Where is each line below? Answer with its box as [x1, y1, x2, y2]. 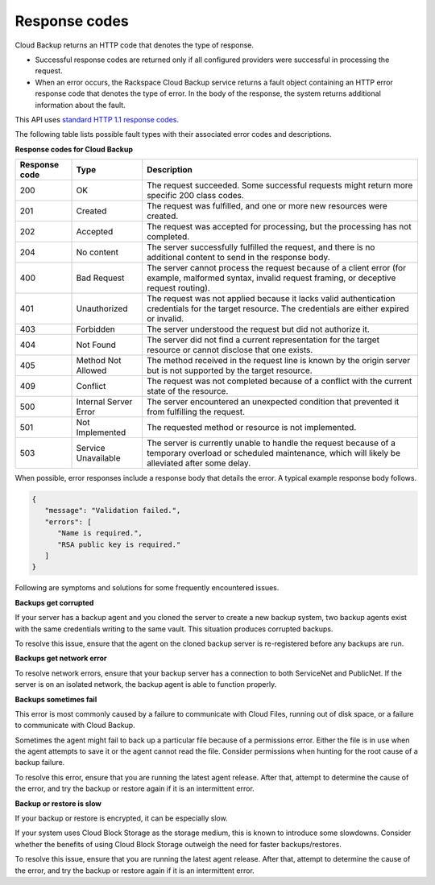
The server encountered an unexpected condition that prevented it [146, 396, 400, 407]
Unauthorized [76, 303, 128, 314]
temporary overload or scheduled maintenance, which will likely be [146, 448, 400, 459]
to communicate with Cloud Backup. [14, 721, 136, 730]
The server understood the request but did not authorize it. [146, 324, 370, 335]
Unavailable [76, 453, 121, 464]
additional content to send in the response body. [146, 252, 330, 263]
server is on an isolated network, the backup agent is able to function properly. [14, 680, 277, 689]
